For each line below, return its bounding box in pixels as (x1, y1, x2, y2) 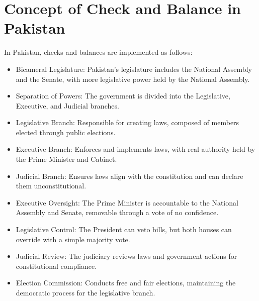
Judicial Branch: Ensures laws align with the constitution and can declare (16, 170, 243, 181)
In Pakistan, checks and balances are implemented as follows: (4, 47, 193, 57)
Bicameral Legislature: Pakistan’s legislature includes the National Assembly (16, 63, 252, 74)
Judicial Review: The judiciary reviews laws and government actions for (16, 251, 237, 261)
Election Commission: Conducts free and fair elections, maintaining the (16, 277, 236, 288)
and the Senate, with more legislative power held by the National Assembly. (16, 73, 250, 84)
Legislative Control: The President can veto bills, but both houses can (16, 224, 232, 235)
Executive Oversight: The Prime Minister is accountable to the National (16, 197, 238, 208)
